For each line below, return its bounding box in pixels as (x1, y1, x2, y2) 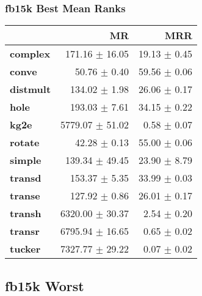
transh (10, 206, 41, 221)
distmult (10, 82, 51, 97)
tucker (10, 242, 41, 256)
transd (10, 171, 41, 185)
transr (10, 224, 40, 239)
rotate (10, 135, 40, 150)
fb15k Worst (5, 276, 84, 295)
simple (10, 153, 41, 168)
